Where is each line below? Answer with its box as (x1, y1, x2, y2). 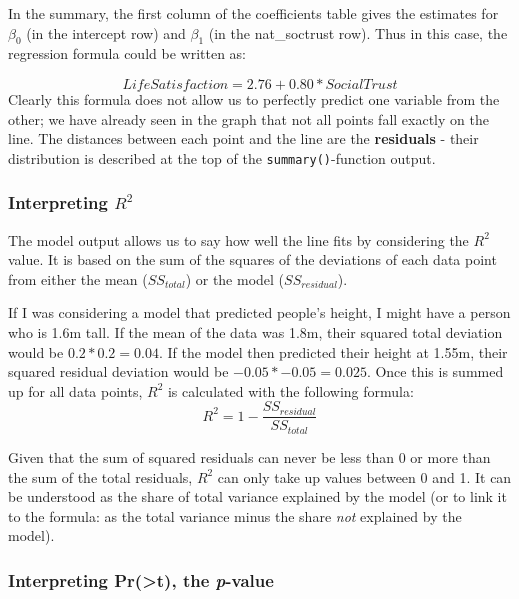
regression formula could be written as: (8, 43, 246, 64)
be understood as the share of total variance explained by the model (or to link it (8, 486, 507, 507)
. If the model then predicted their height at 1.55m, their (158, 341, 508, 362)
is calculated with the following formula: (167, 380, 414, 401)
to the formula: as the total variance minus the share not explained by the (8, 505, 462, 526)
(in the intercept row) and (26, 22, 186, 43)
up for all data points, (8, 380, 143, 401)
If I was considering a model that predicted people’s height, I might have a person (8, 302, 511, 323)
